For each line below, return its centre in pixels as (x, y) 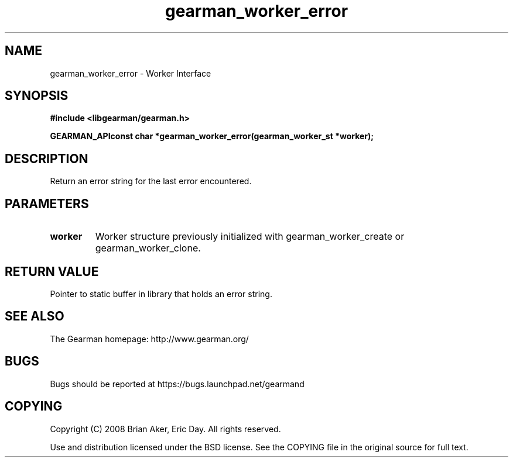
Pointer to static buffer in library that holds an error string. (161, 294)
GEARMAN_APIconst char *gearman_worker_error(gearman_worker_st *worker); (212, 136)
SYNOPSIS (37, 96)
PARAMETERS (47, 204)
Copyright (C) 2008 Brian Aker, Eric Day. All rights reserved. (165, 429)
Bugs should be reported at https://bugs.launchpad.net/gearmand (177, 384)
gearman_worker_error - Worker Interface (131, 73)
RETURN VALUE (52, 271)
